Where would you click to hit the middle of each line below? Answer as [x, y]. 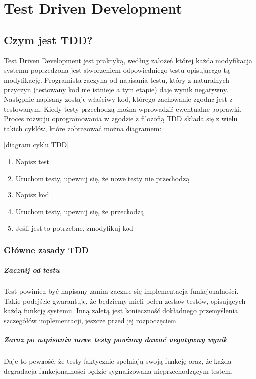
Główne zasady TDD [46, 250]
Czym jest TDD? [48, 39]
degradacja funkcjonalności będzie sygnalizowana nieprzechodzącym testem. [119, 370]
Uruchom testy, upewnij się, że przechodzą [80, 211]
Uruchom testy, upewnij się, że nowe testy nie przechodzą [103, 178]
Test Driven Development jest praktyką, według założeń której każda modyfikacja [128, 60]
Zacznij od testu [32, 270]
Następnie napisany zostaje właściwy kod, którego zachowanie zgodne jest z [118, 99]
